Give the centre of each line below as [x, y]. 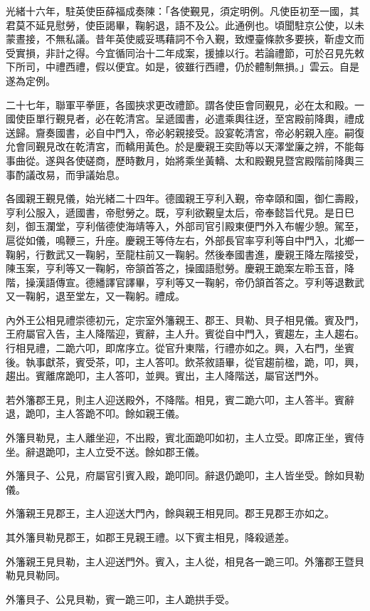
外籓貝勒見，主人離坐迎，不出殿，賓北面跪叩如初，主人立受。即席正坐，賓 [180, 438]
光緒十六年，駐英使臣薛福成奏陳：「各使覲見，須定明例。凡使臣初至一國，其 [183, 11]
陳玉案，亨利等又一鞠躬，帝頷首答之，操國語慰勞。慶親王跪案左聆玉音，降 [180, 268]
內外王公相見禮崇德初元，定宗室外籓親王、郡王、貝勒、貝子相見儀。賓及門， [185, 319]
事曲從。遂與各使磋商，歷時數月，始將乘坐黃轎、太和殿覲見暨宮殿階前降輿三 [185, 160]
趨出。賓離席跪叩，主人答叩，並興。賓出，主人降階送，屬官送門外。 [165, 376]
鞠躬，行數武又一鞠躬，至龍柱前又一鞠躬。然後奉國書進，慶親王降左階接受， [185, 254]
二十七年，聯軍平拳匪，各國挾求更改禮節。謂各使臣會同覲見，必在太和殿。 [180, 104]
